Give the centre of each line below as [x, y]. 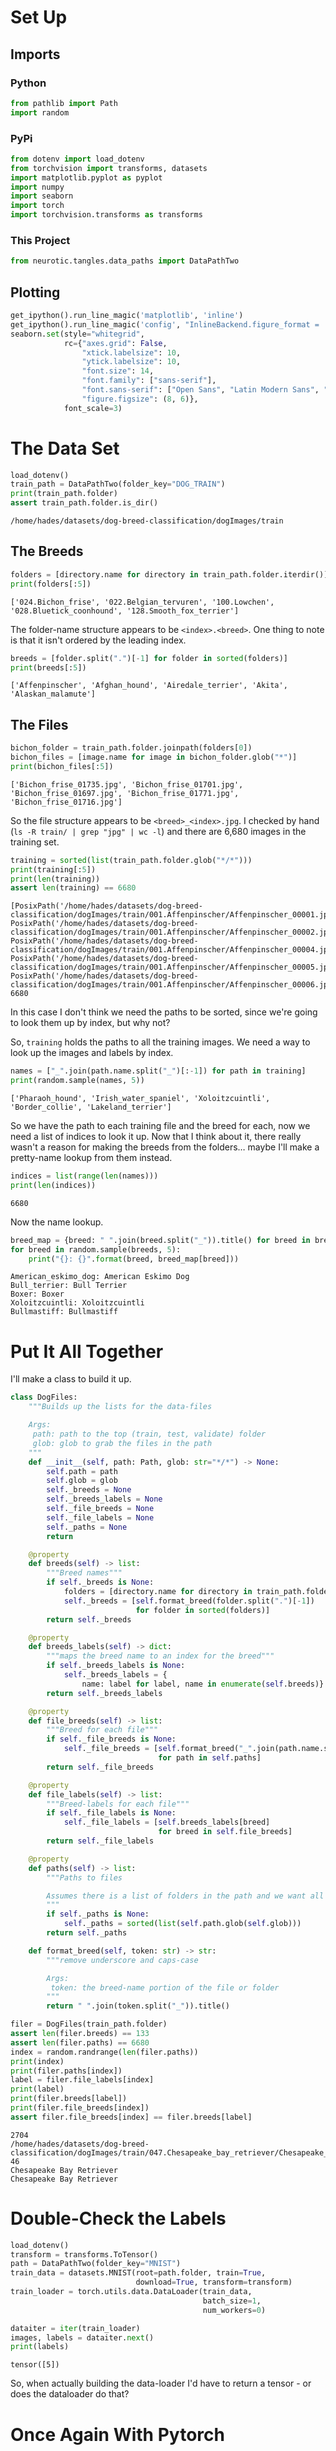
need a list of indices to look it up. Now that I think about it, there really [156, 1137]
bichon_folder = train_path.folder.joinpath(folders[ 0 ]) [131, 748]
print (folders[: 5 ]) [51, 584]
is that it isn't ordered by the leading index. [98, 640]
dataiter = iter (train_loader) [75, 2328]
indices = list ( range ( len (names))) [84, 1176]
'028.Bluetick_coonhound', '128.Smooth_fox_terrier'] [125, 611]
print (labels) [40, 2347]
